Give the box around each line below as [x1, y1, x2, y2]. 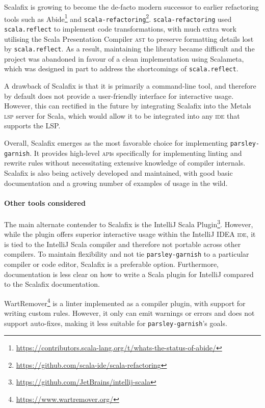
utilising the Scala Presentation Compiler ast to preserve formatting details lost [4, 33, 254, 44]
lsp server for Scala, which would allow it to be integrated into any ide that [4, 110, 240, 121]
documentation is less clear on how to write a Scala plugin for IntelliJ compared [4, 268, 254, 279]
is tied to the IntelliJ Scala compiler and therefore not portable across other [4, 238, 241, 249]
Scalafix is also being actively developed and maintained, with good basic [4, 167, 233, 178]
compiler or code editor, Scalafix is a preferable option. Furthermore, [4, 259, 219, 269]
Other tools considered [4, 197, 86, 208]
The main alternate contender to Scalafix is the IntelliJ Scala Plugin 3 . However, [4, 217, 253, 229]
